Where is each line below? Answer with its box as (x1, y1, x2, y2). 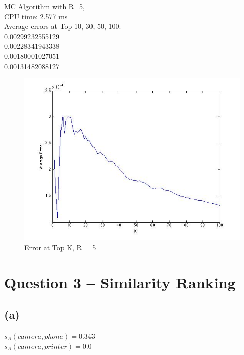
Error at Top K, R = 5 (24, 242, 96, 252)
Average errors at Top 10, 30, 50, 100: (4, 21, 121, 32)
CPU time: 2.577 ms (4, 11, 68, 21)
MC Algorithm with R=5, (4, 1, 85, 11)
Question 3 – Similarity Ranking (4, 272, 236, 292)
